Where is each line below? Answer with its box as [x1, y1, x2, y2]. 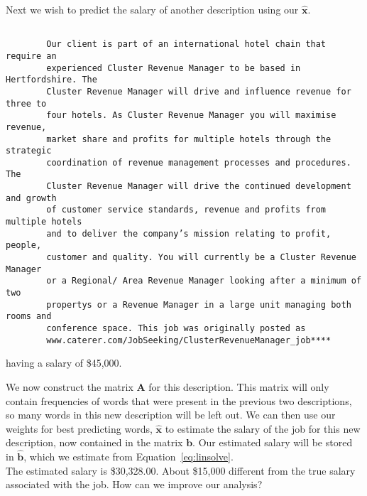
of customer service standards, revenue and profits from [46, 205, 327, 215]
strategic [6, 146, 52, 156]
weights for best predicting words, [6, 421, 153, 436]
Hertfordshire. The [6, 75, 97, 85]
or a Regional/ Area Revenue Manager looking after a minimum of [46, 276, 362, 286]
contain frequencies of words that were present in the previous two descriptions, [6, 393, 352, 408]
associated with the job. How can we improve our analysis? [6, 477, 263, 492]
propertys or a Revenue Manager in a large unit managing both [46, 299, 351, 310]
